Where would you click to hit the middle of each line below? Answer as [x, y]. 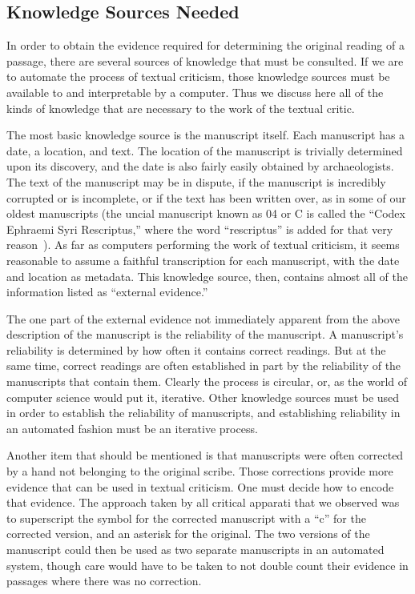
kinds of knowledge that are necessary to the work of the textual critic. [181, 108]
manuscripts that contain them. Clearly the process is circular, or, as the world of [207, 381]
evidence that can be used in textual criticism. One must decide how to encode [200, 486]
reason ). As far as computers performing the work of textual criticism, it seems [203, 245]
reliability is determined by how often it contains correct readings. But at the [196, 349]
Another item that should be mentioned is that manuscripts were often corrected [205, 455]
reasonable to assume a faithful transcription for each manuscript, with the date [203, 260]
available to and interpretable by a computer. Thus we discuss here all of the [195, 92]
